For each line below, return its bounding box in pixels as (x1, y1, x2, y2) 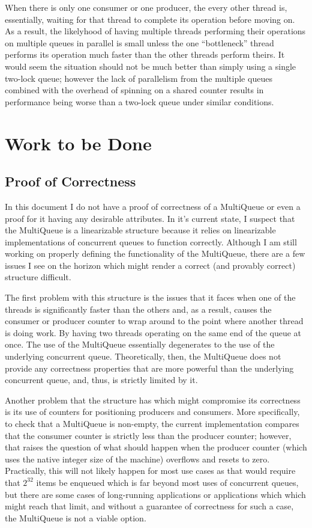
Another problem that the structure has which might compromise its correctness (5, 393, 301, 406)
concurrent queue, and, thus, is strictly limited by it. (5, 373, 198, 386)
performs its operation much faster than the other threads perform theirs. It (5, 48, 285, 61)
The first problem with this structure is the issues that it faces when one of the (5, 291, 296, 304)
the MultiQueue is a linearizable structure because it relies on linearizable (5, 224, 276, 236)
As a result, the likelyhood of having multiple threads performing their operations (5, 25, 306, 37)
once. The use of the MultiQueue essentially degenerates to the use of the (5, 338, 275, 351)
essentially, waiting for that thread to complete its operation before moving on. (5, 13, 295, 25)
